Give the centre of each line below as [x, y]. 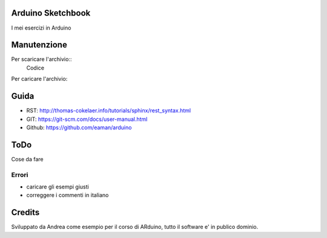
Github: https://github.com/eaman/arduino [79, 127]
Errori [20, 175]
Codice [35, 68]
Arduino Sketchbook [51, 13]
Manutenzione [39, 45]
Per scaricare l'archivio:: [41, 59]
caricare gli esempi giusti [58, 187]
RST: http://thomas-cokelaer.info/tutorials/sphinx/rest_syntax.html [109, 111]
